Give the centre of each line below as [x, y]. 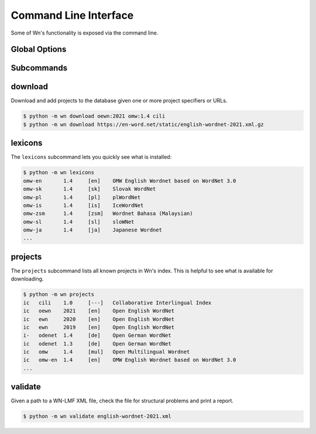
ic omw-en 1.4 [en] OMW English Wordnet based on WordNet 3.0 [130, 360]
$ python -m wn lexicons [59, 172]
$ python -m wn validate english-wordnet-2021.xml [97, 416]
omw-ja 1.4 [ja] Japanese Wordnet [92, 230]
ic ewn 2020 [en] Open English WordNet [99, 319]
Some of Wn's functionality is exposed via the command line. [85, 33]
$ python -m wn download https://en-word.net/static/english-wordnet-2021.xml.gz [144, 124]
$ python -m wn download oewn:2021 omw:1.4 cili [94, 116]
